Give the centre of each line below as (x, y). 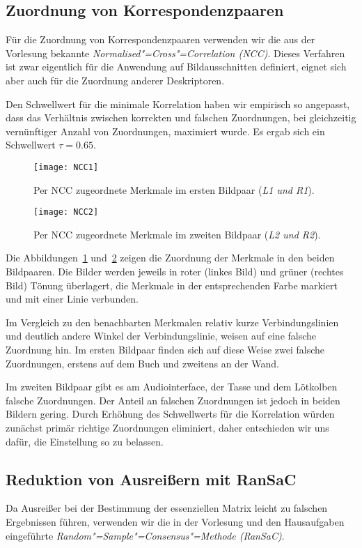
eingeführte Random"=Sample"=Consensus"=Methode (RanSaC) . (145, 535)
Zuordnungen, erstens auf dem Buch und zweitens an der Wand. (142, 363)
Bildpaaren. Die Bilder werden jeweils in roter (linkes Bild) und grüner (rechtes (175, 272)
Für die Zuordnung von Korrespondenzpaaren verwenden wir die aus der (160, 39)
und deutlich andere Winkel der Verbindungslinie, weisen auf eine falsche (161, 336)
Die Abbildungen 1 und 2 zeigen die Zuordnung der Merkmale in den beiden (170, 258)
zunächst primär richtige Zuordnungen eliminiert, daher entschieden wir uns (167, 427)
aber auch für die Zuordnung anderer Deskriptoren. (115, 80)
